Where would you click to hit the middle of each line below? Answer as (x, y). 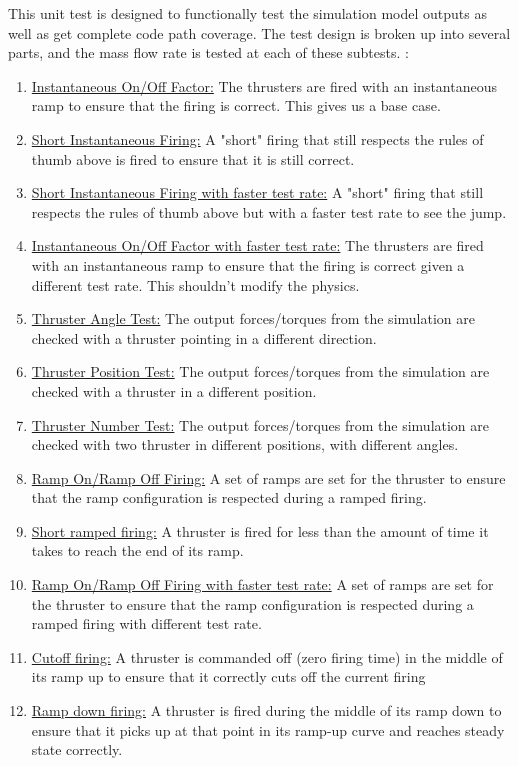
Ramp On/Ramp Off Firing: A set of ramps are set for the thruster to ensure (268, 477)
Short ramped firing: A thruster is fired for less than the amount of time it (260, 530)
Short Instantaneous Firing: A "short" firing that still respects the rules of (257, 138)
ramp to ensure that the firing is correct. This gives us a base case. (236, 105)
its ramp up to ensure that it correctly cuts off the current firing (228, 676)
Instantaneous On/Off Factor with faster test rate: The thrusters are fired (257, 245)
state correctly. (77, 749)
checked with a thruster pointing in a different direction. (204, 337)
